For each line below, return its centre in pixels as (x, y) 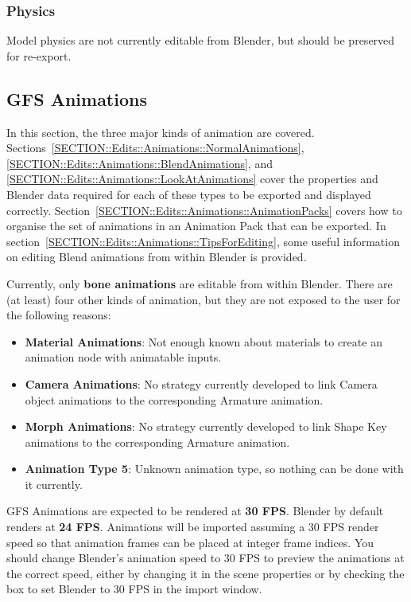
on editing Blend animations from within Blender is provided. (157, 257)
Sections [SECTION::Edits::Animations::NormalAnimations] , (155, 148)
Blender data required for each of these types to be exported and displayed (189, 194)
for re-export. (39, 55)
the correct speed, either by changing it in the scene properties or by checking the (205, 573)
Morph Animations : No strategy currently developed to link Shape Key (206, 426)
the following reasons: (59, 315)
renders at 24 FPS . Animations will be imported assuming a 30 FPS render (193, 527)
